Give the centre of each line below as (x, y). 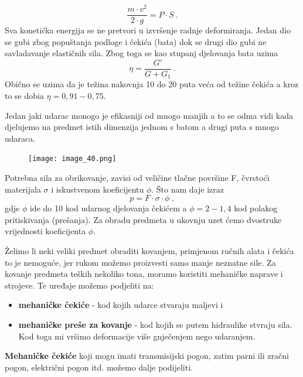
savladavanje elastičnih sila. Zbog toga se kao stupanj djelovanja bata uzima (142, 53)
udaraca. (20, 138)
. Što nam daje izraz (188, 189)
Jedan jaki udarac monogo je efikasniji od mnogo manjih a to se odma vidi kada (149, 115)
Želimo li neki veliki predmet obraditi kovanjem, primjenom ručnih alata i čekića (149, 251)
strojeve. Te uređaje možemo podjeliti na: (79, 285)
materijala (23, 189)
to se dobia (24, 96)
